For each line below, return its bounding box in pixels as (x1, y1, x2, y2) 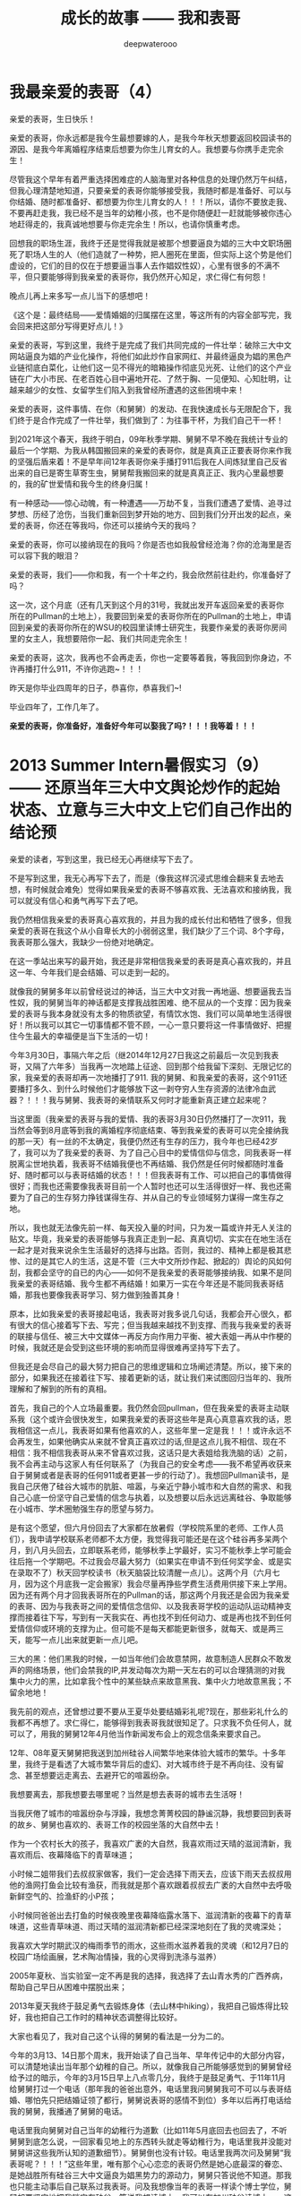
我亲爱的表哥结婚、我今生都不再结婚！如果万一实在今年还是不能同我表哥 (9, 1278, 276, 1288)
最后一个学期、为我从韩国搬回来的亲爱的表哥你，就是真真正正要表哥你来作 (9, 444, 284, 455)
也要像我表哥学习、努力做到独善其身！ (39, 1289, 182, 1300)
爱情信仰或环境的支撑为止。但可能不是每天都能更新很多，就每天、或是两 (9, 1623, 276, 1633)
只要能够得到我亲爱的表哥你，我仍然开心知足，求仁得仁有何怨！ (32, 271, 269, 282)
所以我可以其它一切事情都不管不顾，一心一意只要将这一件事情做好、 (24, 1019, 276, 1030)
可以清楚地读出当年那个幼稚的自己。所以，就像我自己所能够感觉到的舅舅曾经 (9, 2061, 292, 2071)
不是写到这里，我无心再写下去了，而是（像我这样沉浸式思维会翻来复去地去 (9, 873, 284, 883)
